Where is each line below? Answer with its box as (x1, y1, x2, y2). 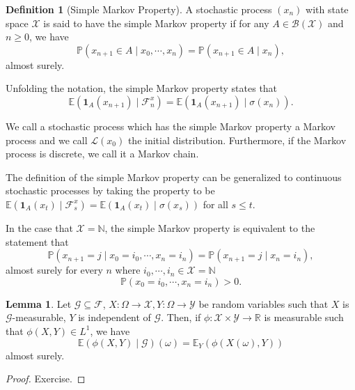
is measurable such (264, 310, 344, 325)
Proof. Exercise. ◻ (6, 371, 86, 386)
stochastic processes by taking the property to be (6, 183, 215, 198)
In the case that (6, 220, 73, 235)
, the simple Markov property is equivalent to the (104, 220, 315, 235)
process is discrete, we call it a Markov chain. (6, 146, 199, 161)
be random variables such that (198, 296, 329, 311)
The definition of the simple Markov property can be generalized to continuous (6, 169, 342, 184)
